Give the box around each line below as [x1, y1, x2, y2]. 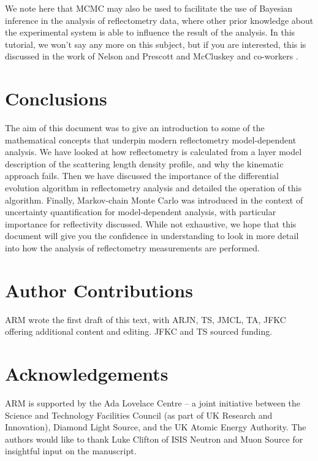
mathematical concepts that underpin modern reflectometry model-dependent [5, 133, 297, 146]
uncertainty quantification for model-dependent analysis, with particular [5, 205, 276, 218]
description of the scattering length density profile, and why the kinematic [5, 157, 284, 170]
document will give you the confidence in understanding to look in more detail [5, 229, 299, 242]
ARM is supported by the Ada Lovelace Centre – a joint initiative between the [5, 397, 301, 410]
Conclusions [5, 86, 107, 111]
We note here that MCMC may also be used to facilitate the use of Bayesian [5, 2, 293, 14]
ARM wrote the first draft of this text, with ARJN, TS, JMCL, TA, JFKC [5, 313, 286, 326]
